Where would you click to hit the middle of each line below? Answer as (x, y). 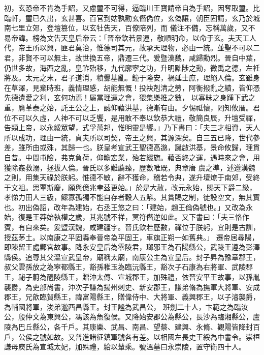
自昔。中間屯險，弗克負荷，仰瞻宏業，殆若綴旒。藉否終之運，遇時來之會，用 (132, 157)
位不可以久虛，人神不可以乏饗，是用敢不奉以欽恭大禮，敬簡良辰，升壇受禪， (132, 117)
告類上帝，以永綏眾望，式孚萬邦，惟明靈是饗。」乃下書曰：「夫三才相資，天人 (132, 127)
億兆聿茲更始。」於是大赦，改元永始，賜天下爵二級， (169, 187)
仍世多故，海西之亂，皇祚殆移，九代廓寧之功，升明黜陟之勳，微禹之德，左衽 (132, 67)
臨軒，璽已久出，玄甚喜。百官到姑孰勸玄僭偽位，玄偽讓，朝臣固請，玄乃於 (128, 18)
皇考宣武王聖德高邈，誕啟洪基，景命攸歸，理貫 (181, 147)
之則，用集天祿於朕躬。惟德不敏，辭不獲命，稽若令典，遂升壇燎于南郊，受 (128, 177)
